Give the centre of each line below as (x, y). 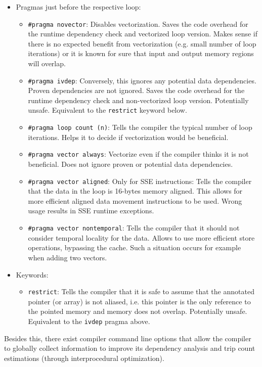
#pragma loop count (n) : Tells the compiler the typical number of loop (140, 127)
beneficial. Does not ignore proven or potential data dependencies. (130, 164)
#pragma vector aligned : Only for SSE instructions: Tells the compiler (140, 181)
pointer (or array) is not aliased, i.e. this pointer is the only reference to (139, 301)
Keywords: (32, 274)
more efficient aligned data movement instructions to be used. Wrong (135, 200)
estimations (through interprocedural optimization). (84, 358)
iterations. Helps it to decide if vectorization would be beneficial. (128, 137)
